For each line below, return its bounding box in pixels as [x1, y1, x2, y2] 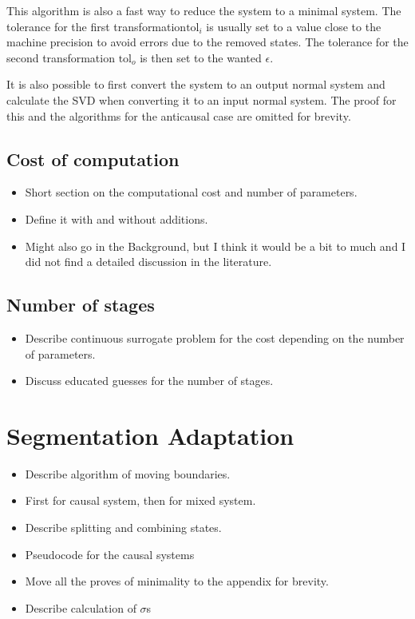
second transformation [6, 49, 115, 65]
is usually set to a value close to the [206, 18, 381, 34]
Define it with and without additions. [25, 210, 208, 227]
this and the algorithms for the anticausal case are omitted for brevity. [6, 107, 351, 124]
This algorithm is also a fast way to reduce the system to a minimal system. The [6, 2, 401, 18]
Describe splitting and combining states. [25, 519, 222, 536]
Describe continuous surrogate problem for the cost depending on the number [25, 329, 405, 346]
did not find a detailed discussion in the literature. [25, 253, 272, 270]
